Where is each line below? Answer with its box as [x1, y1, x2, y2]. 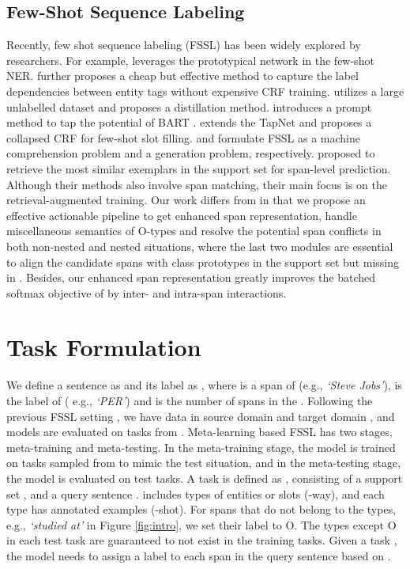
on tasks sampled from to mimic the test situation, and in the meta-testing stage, [6, 454, 401, 471]
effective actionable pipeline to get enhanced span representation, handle [6, 207, 357, 223]
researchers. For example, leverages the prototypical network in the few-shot [6, 51, 374, 68]
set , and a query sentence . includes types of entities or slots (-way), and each [6, 485, 385, 502]
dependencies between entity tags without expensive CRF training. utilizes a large [6, 82, 404, 99]
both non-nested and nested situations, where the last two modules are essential [6, 237, 393, 254]
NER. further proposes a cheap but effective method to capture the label [6, 67, 359, 84]
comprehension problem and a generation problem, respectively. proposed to [6, 145, 375, 161]
